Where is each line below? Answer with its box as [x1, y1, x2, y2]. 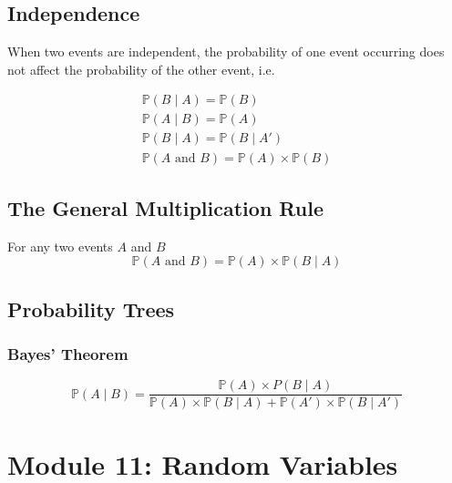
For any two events [7, 236, 113, 255]
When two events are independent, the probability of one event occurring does [7, 42, 445, 61]
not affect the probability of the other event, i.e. [7, 59, 275, 78]
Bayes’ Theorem [7, 343, 128, 365]
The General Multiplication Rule [7, 193, 324, 221]
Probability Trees [7, 294, 175, 323]
